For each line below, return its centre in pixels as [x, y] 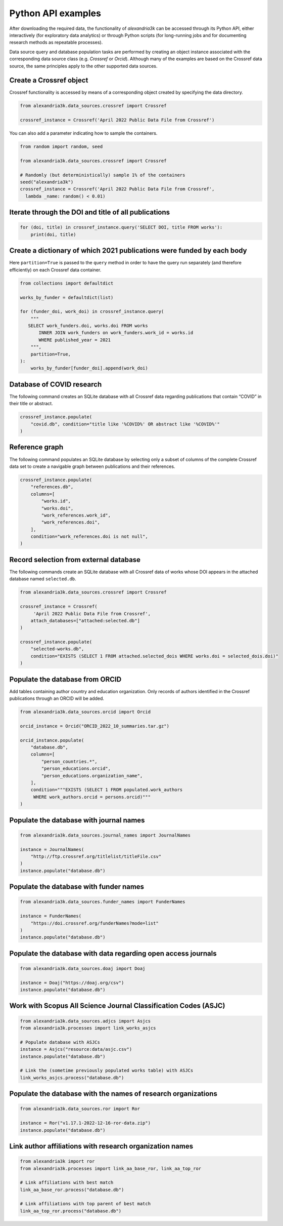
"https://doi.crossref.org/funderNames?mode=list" [95, 923]
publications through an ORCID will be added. [57, 698]
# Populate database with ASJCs [60, 1042]
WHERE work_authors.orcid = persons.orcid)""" [92, 797]
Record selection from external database [75, 560]
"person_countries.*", [69, 761]
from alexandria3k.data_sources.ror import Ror [80, 1109]
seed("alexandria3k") [47, 182]
